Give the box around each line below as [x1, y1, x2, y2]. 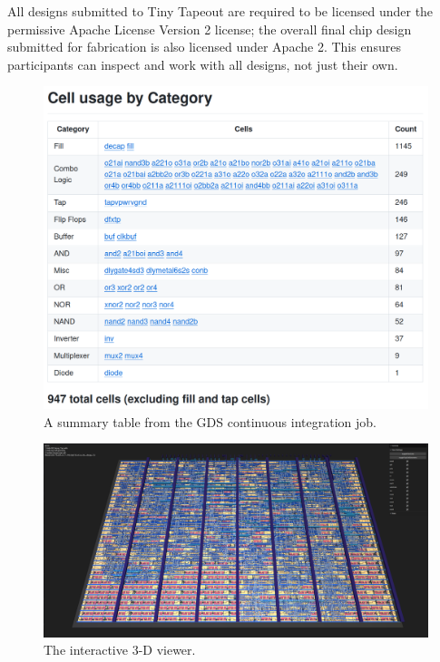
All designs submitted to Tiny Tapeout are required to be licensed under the [7, 2, 434, 20]
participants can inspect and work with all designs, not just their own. [7, 54, 398, 73]
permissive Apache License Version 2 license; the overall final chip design [7, 19, 412, 38]
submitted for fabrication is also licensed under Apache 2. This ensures [7, 37, 401, 56]
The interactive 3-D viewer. [44, 640, 196, 659]
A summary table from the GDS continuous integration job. [44, 412, 376, 431]
